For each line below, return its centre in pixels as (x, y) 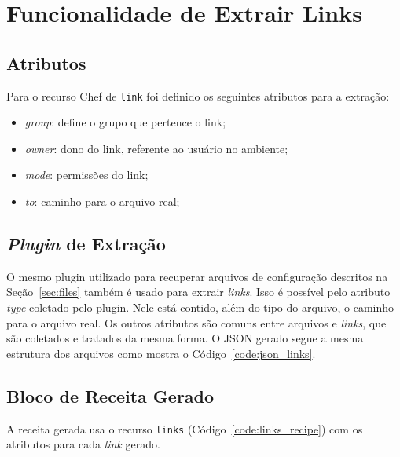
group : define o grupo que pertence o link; (125, 122)
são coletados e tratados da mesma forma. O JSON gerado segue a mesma (185, 338)
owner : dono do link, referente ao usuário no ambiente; (156, 148)
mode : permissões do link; (86, 175)
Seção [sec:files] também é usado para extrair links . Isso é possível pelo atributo (198, 292)
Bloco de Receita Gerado (110, 395)
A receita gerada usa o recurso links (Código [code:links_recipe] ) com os (185, 428)
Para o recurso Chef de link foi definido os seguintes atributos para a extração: (198, 95)
